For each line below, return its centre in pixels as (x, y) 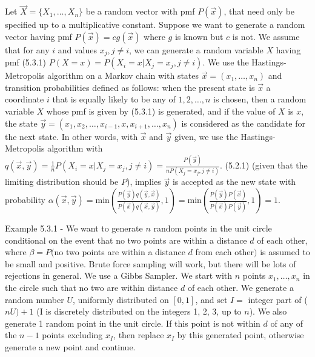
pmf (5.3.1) (26, 62)
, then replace (139, 335)
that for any (27, 49)
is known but (199, 36)
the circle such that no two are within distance (91, 288)
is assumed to (285, 252)
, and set (211, 299)
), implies (144, 182)
